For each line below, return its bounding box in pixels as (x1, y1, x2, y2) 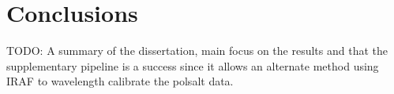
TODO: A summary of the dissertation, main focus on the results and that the (6, 42, 388, 59)
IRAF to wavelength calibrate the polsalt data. (6, 73, 234, 89)
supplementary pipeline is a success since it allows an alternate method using (6, 57, 379, 74)
